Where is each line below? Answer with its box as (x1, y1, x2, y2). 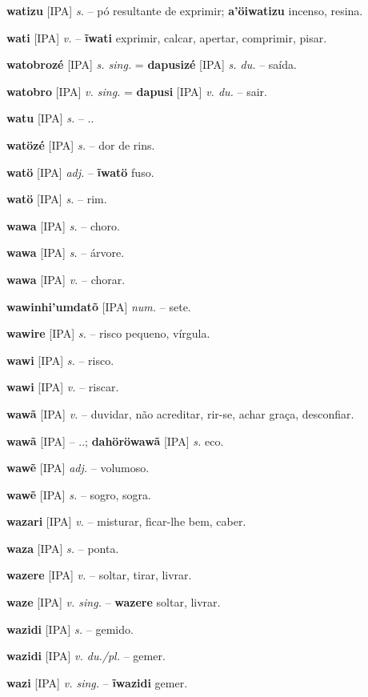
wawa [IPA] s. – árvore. (6, 244, 125, 261)
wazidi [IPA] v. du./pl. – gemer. (6, 647, 166, 664)
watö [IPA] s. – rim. (6, 190, 107, 207)
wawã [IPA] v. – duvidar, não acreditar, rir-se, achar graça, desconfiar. (6, 405, 354, 422)
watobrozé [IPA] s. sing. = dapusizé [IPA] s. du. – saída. (6, 56, 297, 73)
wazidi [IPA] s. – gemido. (6, 620, 134, 637)
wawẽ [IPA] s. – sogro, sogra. (6, 486, 151, 503)
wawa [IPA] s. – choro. (6, 217, 120, 234)
